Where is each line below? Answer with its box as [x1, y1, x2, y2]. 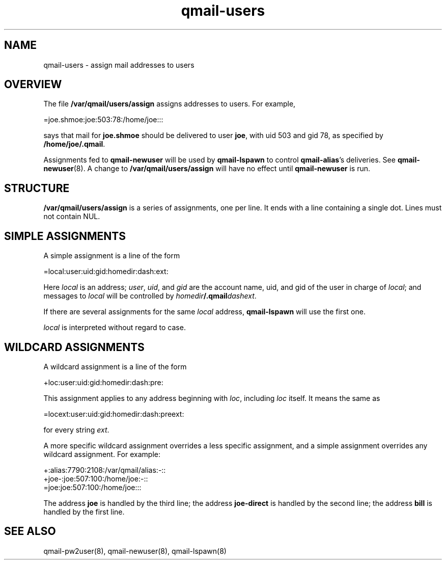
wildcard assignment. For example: [43, 449, 160, 459]
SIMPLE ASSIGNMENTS [4, 229, 126, 243]
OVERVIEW [4, 78, 62, 91]
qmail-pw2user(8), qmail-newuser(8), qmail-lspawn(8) [43, 546, 227, 555]
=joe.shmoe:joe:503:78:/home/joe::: [43, 115, 163, 124]
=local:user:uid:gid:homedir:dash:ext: [43, 267, 169, 276]
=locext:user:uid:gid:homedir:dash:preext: [43, 409, 184, 418]
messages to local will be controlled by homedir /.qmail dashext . [43, 291, 257, 301]
